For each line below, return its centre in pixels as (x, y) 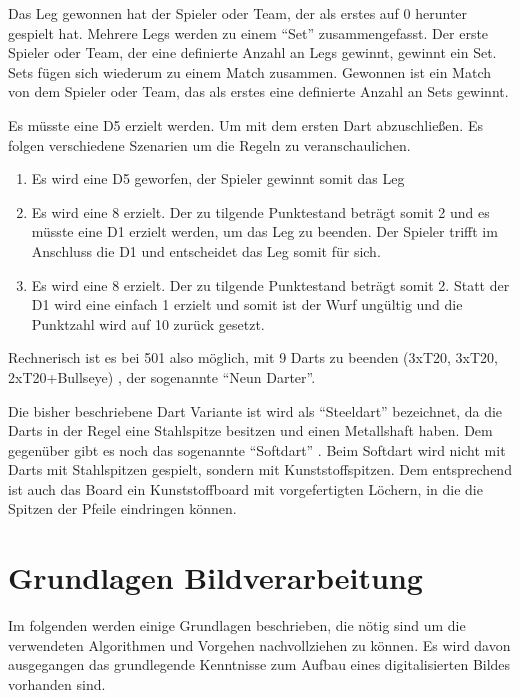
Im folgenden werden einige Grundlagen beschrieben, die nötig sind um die (237, 625)
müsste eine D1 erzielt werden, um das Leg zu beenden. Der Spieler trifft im (264, 231)
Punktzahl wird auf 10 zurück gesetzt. (148, 323)
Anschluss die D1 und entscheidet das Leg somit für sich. (206, 250)
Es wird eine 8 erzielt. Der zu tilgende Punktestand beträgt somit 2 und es (260, 211)
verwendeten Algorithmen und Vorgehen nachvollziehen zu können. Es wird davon (259, 644)
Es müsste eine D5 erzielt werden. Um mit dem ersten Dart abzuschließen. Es (245, 124)
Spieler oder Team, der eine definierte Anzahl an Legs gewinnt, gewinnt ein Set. (252, 52)
